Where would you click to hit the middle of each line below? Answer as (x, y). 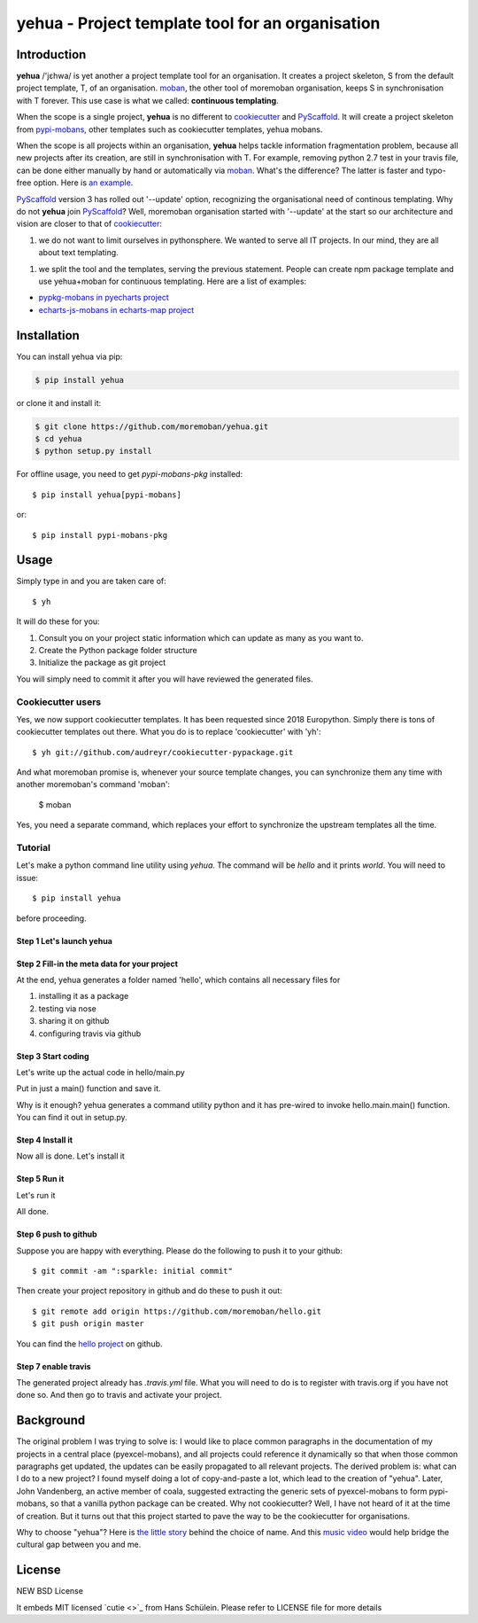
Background (51, 1420)
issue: (27, 878)
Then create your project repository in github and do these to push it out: (149, 1291)
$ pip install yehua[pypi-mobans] (107, 495)
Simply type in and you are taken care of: (92, 581)
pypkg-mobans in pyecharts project (104, 298)
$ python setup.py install (93, 451)
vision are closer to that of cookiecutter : (89, 224)
